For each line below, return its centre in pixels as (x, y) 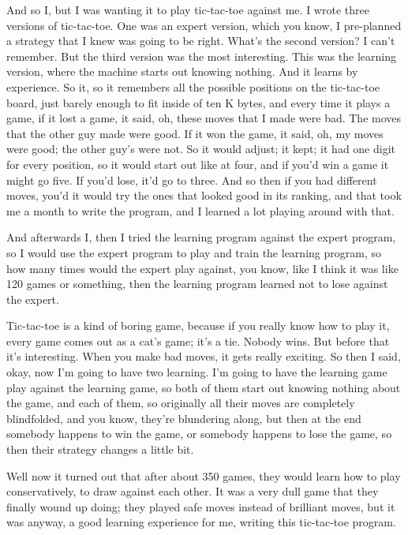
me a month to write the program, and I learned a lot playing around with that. (200, 210)
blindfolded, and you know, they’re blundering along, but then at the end (184, 418)
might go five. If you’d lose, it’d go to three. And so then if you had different (192, 180)
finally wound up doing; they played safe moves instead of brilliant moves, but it (201, 506)
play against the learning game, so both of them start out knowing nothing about (204, 387)
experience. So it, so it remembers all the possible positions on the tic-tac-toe (193, 86)
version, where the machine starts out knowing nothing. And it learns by (182, 71)
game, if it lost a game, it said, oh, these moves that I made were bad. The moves (204, 118)
